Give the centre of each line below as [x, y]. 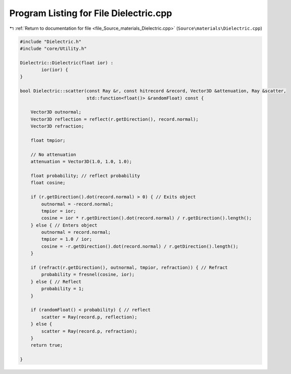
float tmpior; [48, 141]
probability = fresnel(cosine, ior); [88, 275]
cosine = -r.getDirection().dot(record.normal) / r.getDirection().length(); [140, 246]
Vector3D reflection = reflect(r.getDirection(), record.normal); [115, 119]
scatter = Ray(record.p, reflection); [89, 317]
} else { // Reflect [56, 282]
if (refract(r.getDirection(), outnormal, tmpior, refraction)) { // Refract [129, 268]
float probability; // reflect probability [85, 176]
